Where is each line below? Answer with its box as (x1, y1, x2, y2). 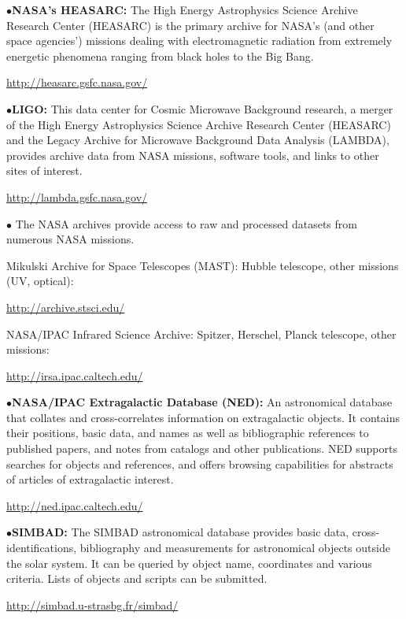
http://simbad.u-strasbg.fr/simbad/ (6, 596, 179, 613)
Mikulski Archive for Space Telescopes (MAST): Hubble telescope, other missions (6, 257, 399, 273)
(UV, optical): (6, 272, 74, 289)
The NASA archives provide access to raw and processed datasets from (15, 215, 357, 232)
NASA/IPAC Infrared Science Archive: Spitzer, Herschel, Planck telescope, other (6, 325, 397, 342)
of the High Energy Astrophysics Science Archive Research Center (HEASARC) (6, 116, 391, 132)
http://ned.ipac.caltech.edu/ (6, 497, 143, 513)
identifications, (6, 539, 77, 556)
